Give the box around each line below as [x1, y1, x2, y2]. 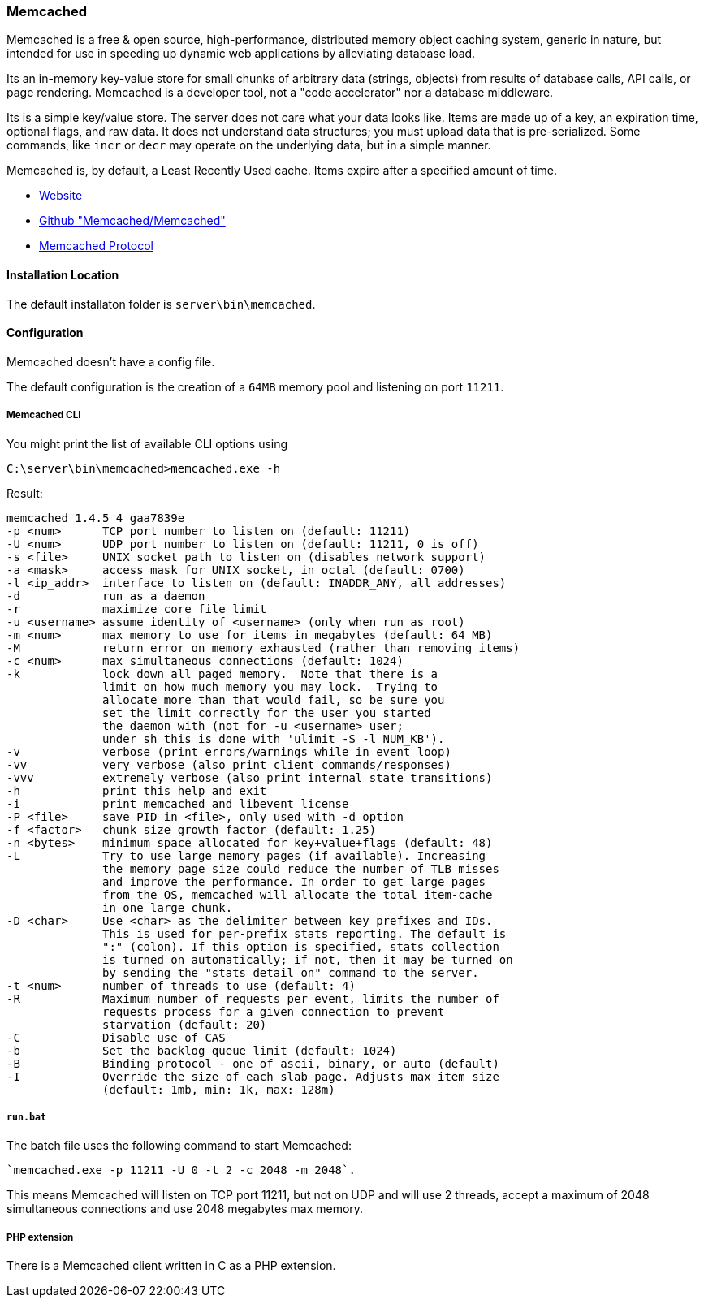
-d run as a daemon [6, 589, 205, 602]
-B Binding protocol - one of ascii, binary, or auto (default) [6, 1056, 499, 1070]
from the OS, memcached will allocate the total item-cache [102, 887, 493, 901]
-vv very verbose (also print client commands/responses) [6, 758, 451, 771]
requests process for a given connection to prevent [102, 1004, 445, 1018]
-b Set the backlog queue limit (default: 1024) [6, 1043, 397, 1057]
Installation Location [6, 267, 119, 282]
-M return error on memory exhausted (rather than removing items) [6, 641, 520, 654]
